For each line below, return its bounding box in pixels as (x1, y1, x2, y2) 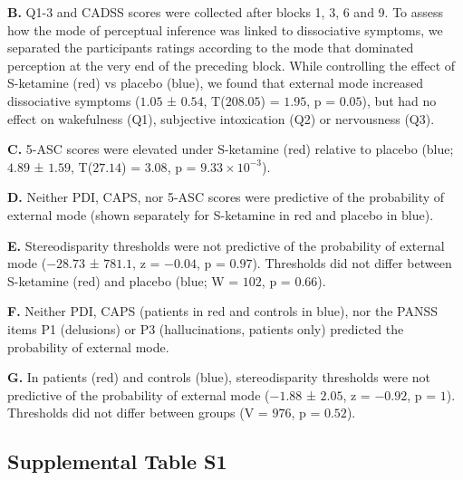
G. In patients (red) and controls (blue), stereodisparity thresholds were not (7, 368, 430, 387)
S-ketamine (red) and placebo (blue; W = (7, 271, 239, 290)
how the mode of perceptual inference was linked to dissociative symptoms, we (7, 20, 443, 39)
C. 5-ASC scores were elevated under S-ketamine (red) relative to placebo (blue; (7, 139, 454, 158)
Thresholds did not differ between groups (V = (7, 403, 268, 422)
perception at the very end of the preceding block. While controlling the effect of (7, 55, 456, 74)
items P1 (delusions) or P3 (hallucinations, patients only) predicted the (7, 319, 404, 338)
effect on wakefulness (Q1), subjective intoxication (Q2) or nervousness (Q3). (7, 109, 435, 128)
